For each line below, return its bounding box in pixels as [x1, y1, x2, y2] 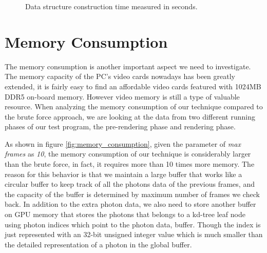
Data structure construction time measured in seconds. [25, 1, 198, 11]
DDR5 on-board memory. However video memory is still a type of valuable [5, 91, 240, 102]
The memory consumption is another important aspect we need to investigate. [5, 61, 251, 71]
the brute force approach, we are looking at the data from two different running [5, 111, 255, 122]
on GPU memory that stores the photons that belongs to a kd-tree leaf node [5, 209, 245, 220]
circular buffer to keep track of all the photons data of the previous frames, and [5, 179, 255, 189]
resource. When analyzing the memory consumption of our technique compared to [5, 101, 263, 112]
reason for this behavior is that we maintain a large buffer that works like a [5, 168, 242, 179]
